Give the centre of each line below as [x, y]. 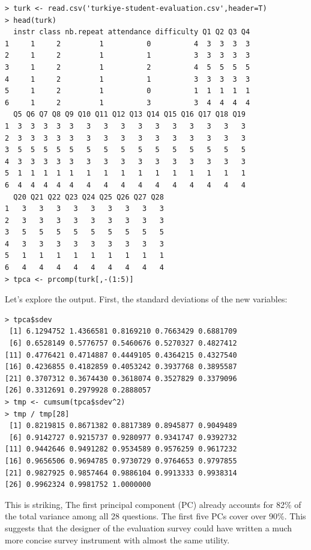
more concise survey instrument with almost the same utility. [117, 539]
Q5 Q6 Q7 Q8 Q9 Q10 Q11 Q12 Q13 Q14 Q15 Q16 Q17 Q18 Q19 [129, 115]
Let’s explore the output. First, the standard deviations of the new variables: [146, 299]
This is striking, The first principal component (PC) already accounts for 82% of [153, 504]
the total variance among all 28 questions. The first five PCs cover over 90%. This [155, 516]
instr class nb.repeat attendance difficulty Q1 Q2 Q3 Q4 [132, 32]
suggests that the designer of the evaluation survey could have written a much [149, 527]
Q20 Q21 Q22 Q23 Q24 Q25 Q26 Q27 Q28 [89, 197]
